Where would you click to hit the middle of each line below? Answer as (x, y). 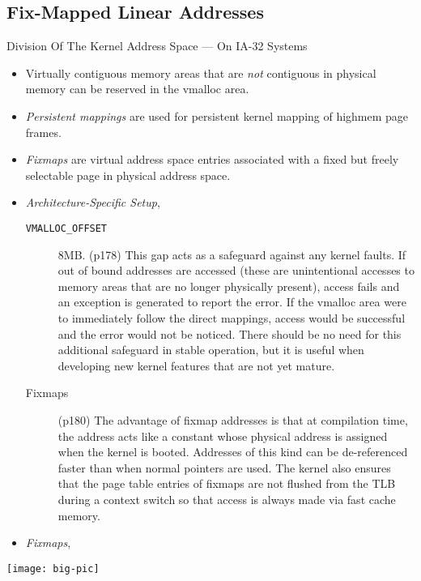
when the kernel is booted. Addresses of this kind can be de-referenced (233, 452)
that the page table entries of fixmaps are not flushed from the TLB (227, 483)
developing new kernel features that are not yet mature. (196, 365)
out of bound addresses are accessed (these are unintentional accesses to (236, 270)
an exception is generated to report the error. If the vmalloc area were (232, 302)
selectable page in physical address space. (128, 175)
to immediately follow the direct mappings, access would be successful (232, 317)
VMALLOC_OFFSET (66, 228)
